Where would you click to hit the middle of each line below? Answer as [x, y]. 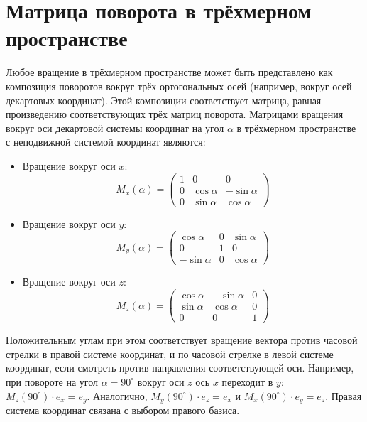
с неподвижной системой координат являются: [106, 142]
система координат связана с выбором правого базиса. [123, 410]
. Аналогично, [117, 395]
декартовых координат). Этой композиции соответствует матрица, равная [164, 100]
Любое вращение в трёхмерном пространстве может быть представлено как [169, 72]
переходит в [247, 381]
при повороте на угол [52, 381]
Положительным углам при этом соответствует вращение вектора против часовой [182, 340]
